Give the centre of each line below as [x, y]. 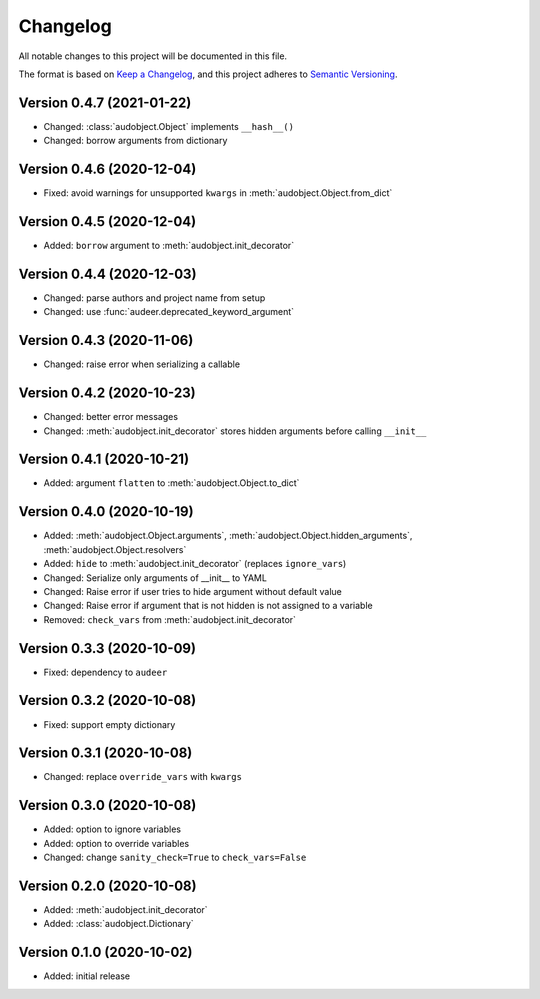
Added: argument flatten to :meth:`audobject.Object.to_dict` [171, 483]
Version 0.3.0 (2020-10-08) [107, 805]
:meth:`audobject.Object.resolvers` [115, 549]
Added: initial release [87, 976]
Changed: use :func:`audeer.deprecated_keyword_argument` [169, 312]
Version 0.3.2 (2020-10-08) [107, 700]
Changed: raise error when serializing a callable [141, 364]
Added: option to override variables [116, 843]
